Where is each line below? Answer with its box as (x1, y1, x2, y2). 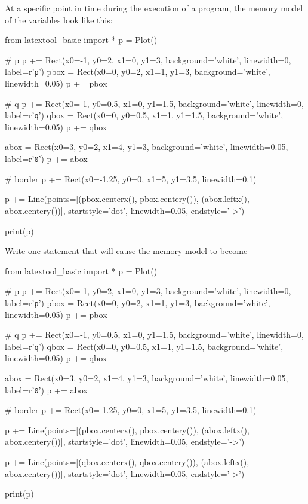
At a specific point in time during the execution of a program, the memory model (5, 2, 303, 14)
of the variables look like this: (5, 13, 113, 26)
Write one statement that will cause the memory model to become (5, 245, 248, 257)
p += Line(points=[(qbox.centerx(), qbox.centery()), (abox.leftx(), (5, 456, 250, 468)
